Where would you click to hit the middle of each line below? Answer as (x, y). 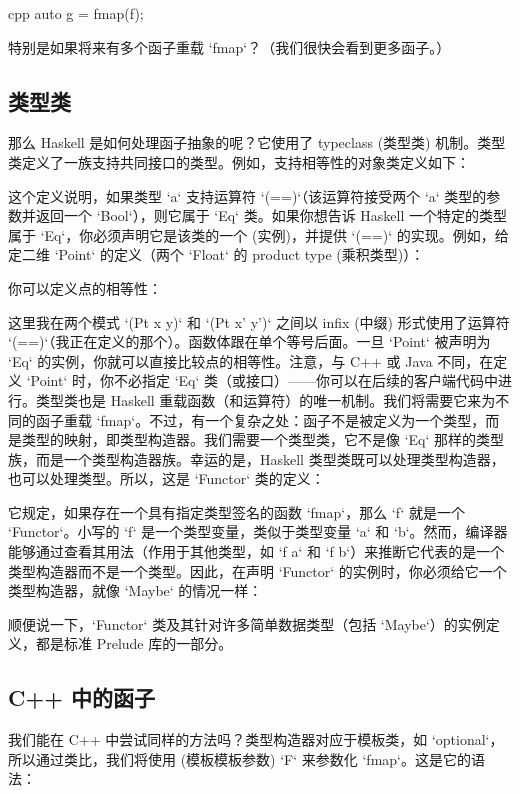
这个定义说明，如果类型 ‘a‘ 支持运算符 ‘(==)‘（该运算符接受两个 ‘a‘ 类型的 (247, 195)
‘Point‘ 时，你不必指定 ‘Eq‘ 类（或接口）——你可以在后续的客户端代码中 (262, 380)
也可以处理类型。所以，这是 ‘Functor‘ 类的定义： (166, 478)
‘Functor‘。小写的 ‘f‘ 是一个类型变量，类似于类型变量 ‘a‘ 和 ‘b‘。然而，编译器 (258, 531)
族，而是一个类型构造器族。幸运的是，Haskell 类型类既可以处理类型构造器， (256, 458)
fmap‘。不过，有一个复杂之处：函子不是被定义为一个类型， (293, 419)
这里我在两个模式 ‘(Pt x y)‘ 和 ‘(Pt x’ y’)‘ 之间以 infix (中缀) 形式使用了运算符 (259, 321)
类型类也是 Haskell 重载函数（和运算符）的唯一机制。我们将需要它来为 (265, 399)
